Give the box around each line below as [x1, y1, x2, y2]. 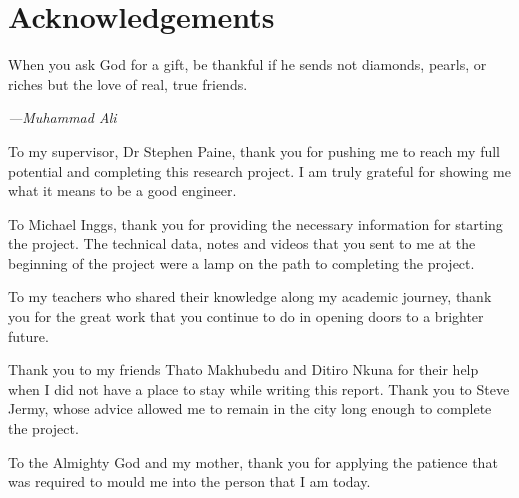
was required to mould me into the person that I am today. [8, 471, 371, 492]
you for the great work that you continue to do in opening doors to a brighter [8, 306, 484, 327]
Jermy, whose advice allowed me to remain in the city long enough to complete [8, 398, 492, 419]
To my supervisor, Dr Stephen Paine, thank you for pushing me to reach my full [8, 140, 501, 161]
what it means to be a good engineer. [8, 180, 237, 201]
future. [8, 325, 49, 346]
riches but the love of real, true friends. [8, 73, 248, 94]
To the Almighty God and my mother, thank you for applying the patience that [8, 451, 498, 472]
